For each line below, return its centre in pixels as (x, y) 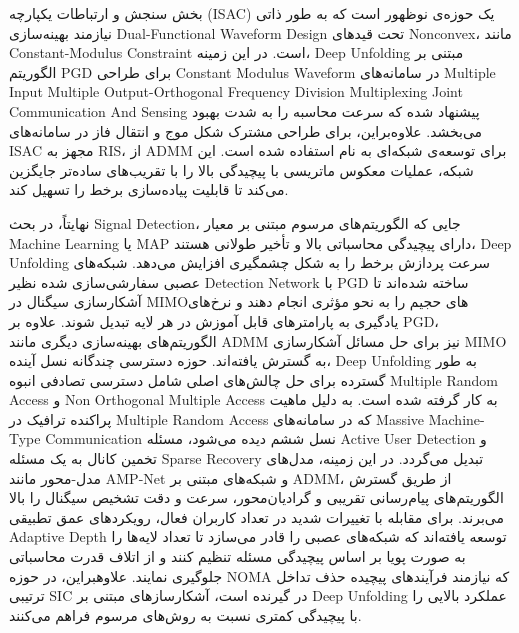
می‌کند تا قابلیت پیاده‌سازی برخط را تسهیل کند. (149, 189)
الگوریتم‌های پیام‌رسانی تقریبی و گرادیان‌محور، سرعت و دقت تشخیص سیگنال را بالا (256, 497)
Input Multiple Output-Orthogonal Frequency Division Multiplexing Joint (236, 91)
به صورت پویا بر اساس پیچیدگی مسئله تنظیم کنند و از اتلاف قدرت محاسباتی (237, 556)
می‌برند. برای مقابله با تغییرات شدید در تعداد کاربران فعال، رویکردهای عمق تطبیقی (257, 516)
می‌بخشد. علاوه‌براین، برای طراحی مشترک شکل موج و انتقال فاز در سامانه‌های (246, 130)
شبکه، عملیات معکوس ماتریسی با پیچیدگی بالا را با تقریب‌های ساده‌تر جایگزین (241, 169)
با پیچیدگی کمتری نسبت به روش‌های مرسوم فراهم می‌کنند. (185, 614)
